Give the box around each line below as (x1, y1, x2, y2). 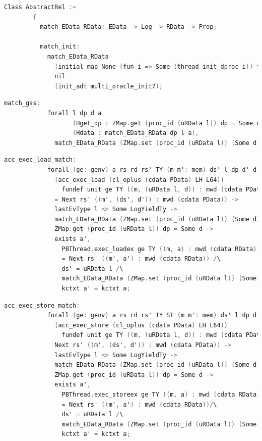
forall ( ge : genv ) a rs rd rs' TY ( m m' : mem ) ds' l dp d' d (47, 166, 257, 173)
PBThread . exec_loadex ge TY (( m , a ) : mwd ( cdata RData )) (61, 245, 260, 253)
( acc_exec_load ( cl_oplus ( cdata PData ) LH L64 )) (54, 176, 224, 183)
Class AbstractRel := (4, 4, 77, 11)
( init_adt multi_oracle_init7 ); (54, 82, 163, 90)
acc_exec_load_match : (4, 156, 77, 164)
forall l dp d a (47, 109, 102, 117)
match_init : (40, 43, 80, 51)
